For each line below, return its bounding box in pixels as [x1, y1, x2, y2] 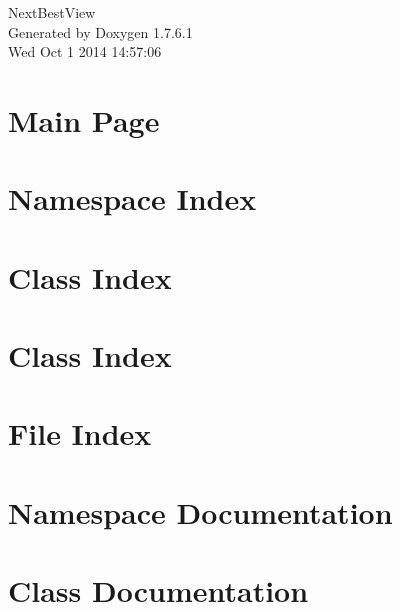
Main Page [8, 99, 160, 140]
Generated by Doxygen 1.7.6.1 [8, 21, 193, 42]
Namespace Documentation [8, 491, 393, 532]
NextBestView [8, 2, 96, 22]
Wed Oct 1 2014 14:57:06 [8, 41, 162, 62]
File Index [8, 413, 152, 454]
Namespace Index [8, 178, 257, 219]
